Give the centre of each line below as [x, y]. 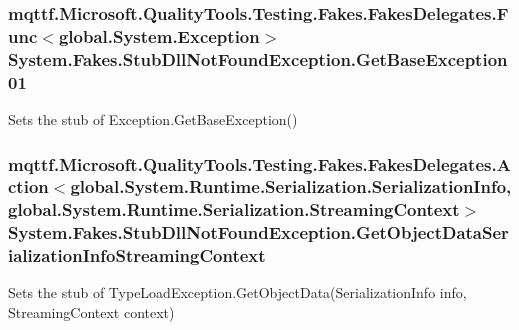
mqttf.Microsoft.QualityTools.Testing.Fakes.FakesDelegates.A [259, 163]
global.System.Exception [159, 35]
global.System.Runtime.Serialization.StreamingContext [234, 209]
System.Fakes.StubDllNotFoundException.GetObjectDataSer [258, 232]
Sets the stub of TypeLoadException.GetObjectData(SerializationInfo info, [237, 292]
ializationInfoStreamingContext [137, 255]
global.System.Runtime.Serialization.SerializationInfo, [291, 186]
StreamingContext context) [91, 312]
